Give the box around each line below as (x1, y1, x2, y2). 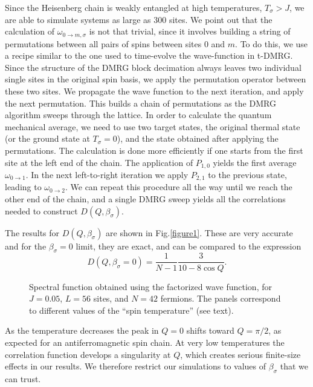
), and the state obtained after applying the (117, 132, 279, 145)
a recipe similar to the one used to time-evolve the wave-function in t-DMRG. (5, 49, 293, 62)
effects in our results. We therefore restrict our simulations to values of (5, 360, 266, 372)
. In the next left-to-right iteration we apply (25, 168, 189, 181)
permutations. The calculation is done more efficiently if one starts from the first (5, 144, 303, 156)
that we (280, 360, 308, 372)
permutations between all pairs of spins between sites (5, 37, 202, 50)
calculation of (5, 25, 55, 38)
